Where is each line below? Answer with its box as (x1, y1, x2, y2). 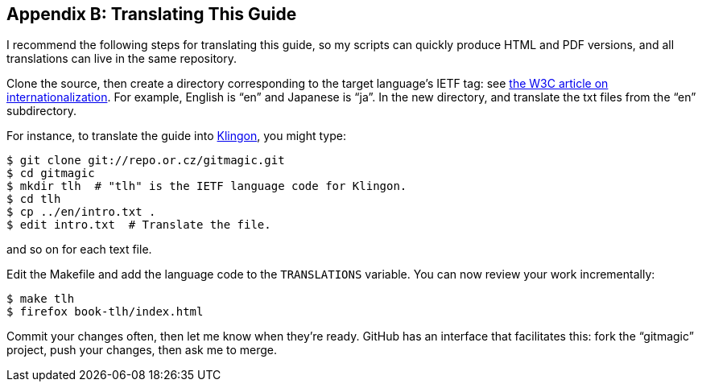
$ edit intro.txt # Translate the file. (6, 218, 271, 232)
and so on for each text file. (6, 242, 152, 257)
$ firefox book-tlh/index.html (6, 305, 204, 319)
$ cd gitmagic (6, 167, 95, 180)
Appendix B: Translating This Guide (6, 4, 297, 24)
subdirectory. (6, 104, 77, 118)
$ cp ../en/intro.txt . (6, 205, 156, 219)
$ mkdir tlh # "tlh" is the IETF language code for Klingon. (6, 180, 407, 193)
